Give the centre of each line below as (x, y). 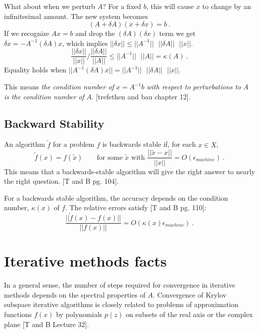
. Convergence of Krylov (190, 294)
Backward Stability (54, 123)
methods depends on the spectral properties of (75, 294)
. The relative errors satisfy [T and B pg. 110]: (136, 207)
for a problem (74, 144)
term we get (177, 33)
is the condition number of (44, 96)
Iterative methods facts (85, 261)
